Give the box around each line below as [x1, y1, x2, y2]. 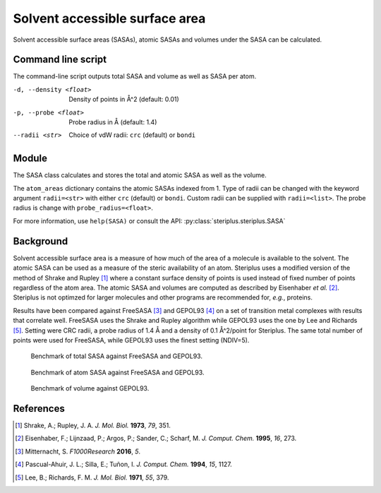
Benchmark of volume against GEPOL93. [30, 384, 150, 393]
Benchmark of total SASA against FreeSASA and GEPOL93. [30, 352, 202, 360]
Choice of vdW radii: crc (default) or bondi [68, 131, 196, 139]
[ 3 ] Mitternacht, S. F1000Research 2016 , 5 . [15, 447, 141, 456]
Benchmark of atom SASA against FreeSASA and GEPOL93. [30, 368, 205, 376]
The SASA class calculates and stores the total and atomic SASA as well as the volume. [13, 171, 267, 179]
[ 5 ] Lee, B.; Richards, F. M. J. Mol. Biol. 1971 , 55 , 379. [15, 473, 169, 482]
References [13, 403, 65, 415]
